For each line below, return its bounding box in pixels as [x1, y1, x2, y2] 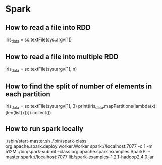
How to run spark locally [5, 125, 84, 133]
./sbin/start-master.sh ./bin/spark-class [5, 138, 87, 144]
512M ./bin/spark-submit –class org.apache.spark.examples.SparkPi [5, 148, 147, 154]
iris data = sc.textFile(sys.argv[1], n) [5, 66, 77, 73]
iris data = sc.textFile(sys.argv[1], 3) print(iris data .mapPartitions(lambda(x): [5, 103, 157, 110]
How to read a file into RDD [5, 23, 91, 32]
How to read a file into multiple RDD [5, 53, 119, 61]
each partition [5, 90, 50, 98]
